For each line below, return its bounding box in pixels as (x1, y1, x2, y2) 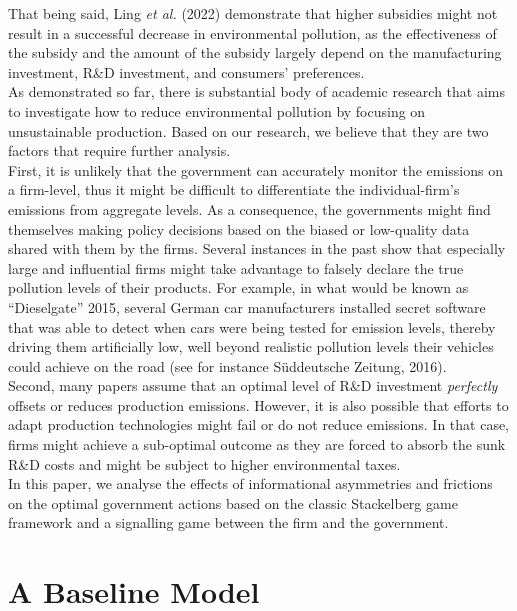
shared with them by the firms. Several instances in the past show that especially (8, 238, 506, 259)
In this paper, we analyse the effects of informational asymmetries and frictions (8, 473, 493, 494)
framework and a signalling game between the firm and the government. (8, 512, 449, 533)
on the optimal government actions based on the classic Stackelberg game (8, 492, 458, 513)
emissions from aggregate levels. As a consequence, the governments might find (8, 198, 491, 219)
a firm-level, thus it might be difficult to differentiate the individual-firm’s (8, 179, 460, 200)
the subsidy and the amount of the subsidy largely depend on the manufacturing (8, 42, 502, 63)
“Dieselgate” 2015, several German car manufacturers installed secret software (8, 296, 486, 317)
